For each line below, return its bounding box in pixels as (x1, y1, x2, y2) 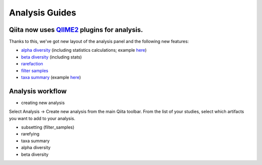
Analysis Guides (9, 7, 76, 18)
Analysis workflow (9, 87, 67, 95)
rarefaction (21, 61, 43, 67)
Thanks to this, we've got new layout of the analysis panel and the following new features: (9, 39, 189, 45)
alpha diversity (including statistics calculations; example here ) (21, 47, 147, 53)
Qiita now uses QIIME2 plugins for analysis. (9, 26, 143, 34)
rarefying (21, 131, 40, 137)
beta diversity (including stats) (21, 54, 82, 60)
